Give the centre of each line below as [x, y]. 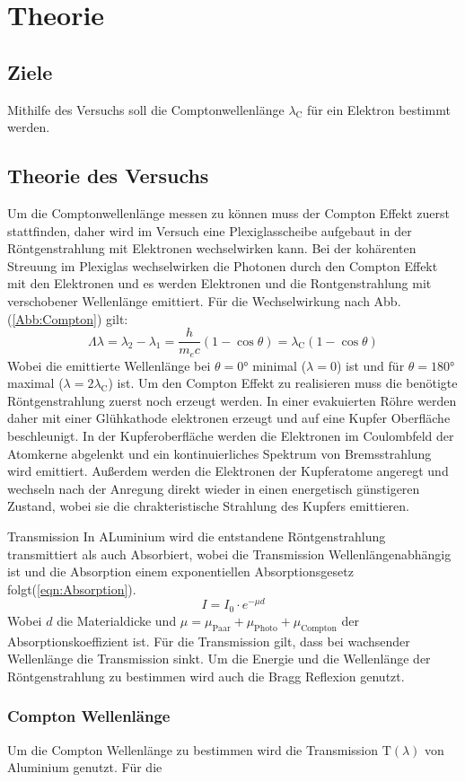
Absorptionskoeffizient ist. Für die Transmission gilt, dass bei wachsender [209, 641]
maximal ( [35, 383]
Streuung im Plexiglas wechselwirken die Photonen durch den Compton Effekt [223, 265]
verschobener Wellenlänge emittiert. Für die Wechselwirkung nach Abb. [204, 300]
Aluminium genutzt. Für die [85, 767]
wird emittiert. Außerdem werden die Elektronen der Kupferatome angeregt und [228, 471]
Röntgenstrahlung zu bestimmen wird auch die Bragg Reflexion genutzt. [206, 676]
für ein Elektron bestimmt [379, 109]
